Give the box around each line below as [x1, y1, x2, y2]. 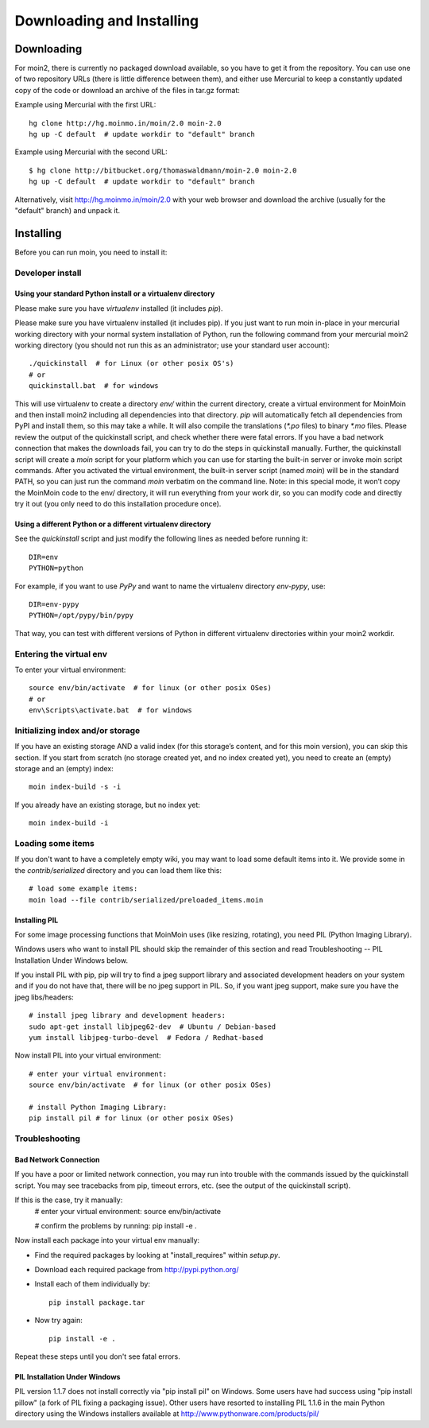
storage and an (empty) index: [14, 764, 114, 774]
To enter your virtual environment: [14, 665, 126, 674]
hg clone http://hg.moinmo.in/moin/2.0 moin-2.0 [29, 118, 222, 127]
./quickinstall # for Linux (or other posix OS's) [29, 359, 234, 368]
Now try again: [34, 1316, 83, 1325]
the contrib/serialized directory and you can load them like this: [14, 865, 222, 875]
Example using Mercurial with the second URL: [14, 147, 168, 157]
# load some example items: [29, 884, 138, 894]
